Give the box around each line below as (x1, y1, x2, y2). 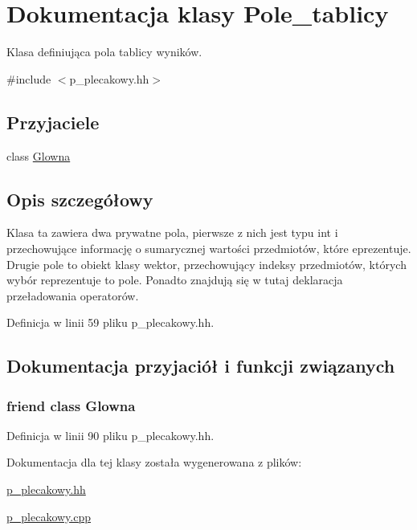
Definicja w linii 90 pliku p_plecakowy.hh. (6, 426, 215, 443)
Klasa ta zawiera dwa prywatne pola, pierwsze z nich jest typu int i (6, 224, 338, 241)
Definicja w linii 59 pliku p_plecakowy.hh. (6, 314, 215, 331)
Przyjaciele (6, 109, 100, 134)
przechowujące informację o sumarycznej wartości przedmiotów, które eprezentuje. (6, 239, 411, 256)
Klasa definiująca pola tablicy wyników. (6, 43, 202, 60)
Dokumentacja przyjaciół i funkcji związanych (6, 353, 395, 378)
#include (6, 70, 51, 87)
